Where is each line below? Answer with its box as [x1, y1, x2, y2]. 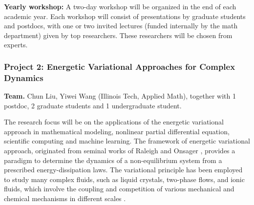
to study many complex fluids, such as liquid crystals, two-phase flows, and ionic [4, 174, 245, 184]
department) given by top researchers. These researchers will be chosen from [4, 30, 233, 40]
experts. [4, 40, 28, 50]
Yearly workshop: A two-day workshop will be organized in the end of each [4, 1, 236, 11]
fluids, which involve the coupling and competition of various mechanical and [4, 184, 234, 194]
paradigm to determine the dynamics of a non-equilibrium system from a [4, 155, 222, 165]
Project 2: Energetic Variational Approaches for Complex [4, 60, 235, 72]
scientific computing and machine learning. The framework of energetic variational [4, 136, 250, 146]
